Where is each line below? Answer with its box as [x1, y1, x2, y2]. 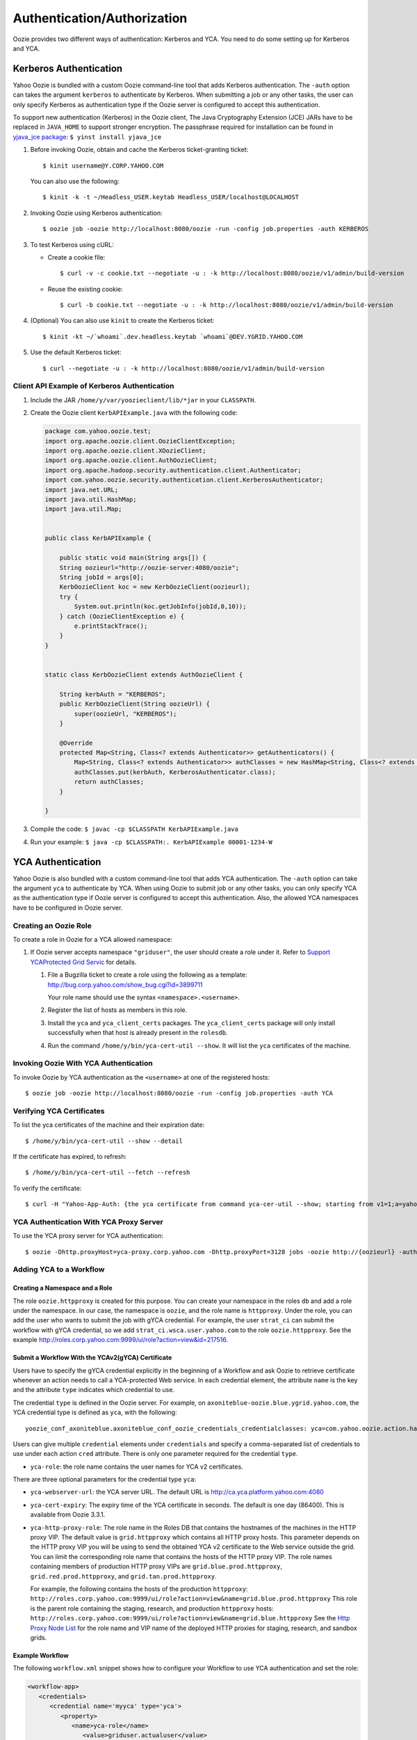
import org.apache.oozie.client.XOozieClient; [44, 446, 206, 454]
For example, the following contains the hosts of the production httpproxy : [30, 1585, 248, 1593]
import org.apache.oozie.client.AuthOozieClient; [44, 457, 218, 464]
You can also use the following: [30, 177, 120, 185]
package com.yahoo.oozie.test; [44, 427, 152, 435]
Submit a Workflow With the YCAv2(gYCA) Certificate [13, 1354, 172, 1362]
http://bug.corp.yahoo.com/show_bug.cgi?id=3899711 [47, 980, 203, 988]
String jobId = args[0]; [59, 574, 145, 581]
